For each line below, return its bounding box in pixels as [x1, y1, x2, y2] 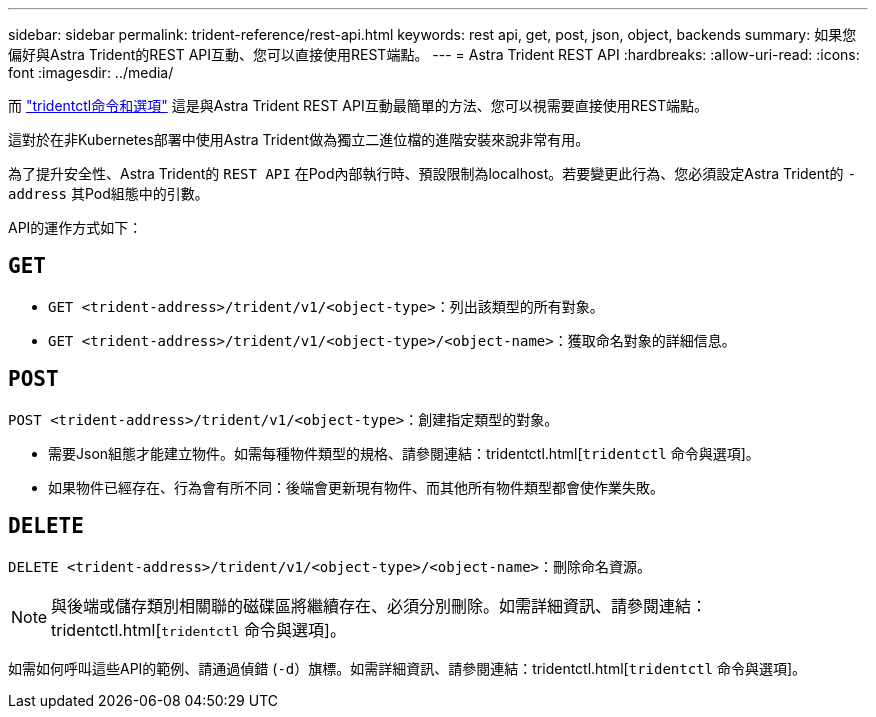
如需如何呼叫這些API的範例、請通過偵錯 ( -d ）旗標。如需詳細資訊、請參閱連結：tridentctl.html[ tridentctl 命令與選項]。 [8, 659, 807, 677]
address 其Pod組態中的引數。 [8, 185, 209, 202]
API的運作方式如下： [8, 219, 143, 236]
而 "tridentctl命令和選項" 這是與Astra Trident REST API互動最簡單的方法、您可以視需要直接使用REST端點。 [8, 97, 709, 114]
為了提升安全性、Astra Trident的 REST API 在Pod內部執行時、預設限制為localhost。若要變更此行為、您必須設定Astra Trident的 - [8, 165, 856, 182]
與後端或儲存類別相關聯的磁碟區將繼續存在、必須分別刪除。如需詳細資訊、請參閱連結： [51, 595, 708, 616]
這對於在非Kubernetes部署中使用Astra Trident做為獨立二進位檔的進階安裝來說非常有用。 [8, 131, 590, 148]
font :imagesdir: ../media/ [8, 64, 174, 81]
